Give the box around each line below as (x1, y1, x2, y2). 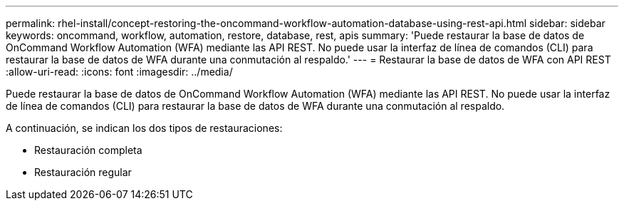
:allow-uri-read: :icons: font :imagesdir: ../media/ (6, 66, 233, 78)
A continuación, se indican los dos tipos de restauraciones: (6, 122, 283, 134)
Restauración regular (34, 166, 132, 178)
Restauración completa (34, 144, 142, 156)
